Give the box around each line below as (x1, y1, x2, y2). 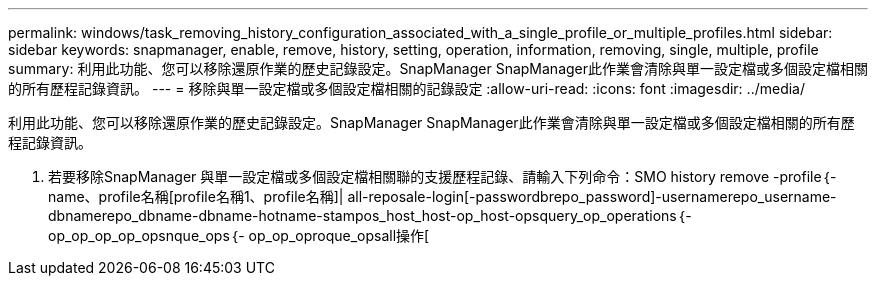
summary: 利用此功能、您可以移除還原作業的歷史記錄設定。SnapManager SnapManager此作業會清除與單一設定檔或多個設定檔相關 (8, 60, 869, 77)
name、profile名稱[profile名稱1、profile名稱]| (48, 188, 344, 205)
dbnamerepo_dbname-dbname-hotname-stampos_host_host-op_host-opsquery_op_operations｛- (48, 207, 692, 224)
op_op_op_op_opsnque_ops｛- (48, 227, 245, 244)
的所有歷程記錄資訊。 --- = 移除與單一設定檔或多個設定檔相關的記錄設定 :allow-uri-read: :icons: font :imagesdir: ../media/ (8, 80, 806, 97)
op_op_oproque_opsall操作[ (248, 227, 430, 244)
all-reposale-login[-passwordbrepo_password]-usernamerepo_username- (347, 188, 837, 205)
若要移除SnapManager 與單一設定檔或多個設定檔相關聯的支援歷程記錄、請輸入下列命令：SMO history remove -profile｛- (48, 168, 837, 185)
